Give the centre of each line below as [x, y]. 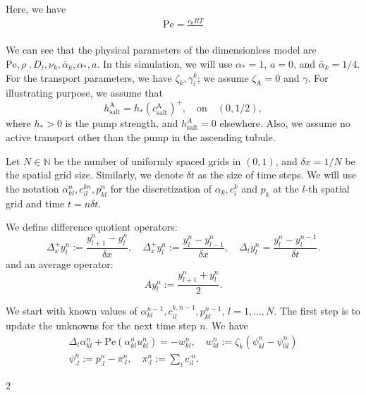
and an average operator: [60, 263]
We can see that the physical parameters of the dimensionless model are [161, 50]
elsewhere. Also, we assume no [285, 123]
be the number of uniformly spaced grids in [147, 160]
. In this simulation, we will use [165, 63]
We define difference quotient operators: [92, 227]
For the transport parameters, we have [89, 77]
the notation [32, 188]
